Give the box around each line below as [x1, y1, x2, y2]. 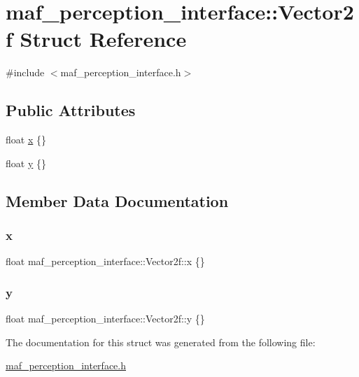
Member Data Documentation [6, 190, 229, 211]
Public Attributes [6, 99, 136, 121]
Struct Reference [20, 24, 187, 53]
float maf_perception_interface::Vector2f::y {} [6, 311, 205, 326]
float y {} [6, 155, 46, 170]
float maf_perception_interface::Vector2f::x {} [6, 254, 205, 269]
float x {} [6, 132, 46, 147]
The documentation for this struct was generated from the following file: [6, 334, 316, 349]
